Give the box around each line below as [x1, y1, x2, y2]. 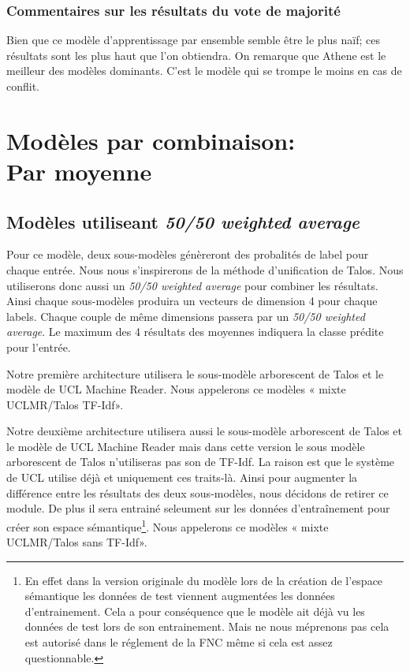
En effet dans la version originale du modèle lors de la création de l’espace [24, 572, 383, 588]
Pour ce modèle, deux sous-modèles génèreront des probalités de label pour [6, 246, 369, 263]
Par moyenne [6, 155, 152, 187]
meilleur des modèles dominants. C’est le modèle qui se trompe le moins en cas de [6, 62, 402, 79]
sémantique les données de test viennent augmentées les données [24, 587, 335, 604]
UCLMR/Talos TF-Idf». [6, 396, 124, 412]
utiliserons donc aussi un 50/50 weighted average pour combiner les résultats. [6, 277, 378, 293]
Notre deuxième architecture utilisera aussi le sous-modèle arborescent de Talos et [6, 423, 402, 439]
